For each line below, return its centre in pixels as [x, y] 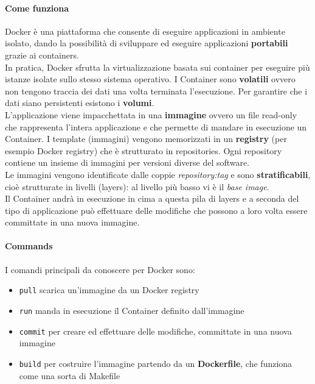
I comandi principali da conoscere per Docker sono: [100, 269]
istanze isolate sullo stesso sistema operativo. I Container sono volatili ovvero [150, 79]
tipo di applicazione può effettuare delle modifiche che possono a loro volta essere [156, 210]
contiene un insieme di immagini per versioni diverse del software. [127, 162]
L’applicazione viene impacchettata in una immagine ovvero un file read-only [151, 114]
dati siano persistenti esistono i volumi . [80, 103]
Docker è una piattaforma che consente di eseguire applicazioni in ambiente [145, 31]
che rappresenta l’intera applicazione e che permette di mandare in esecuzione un [156, 126]
